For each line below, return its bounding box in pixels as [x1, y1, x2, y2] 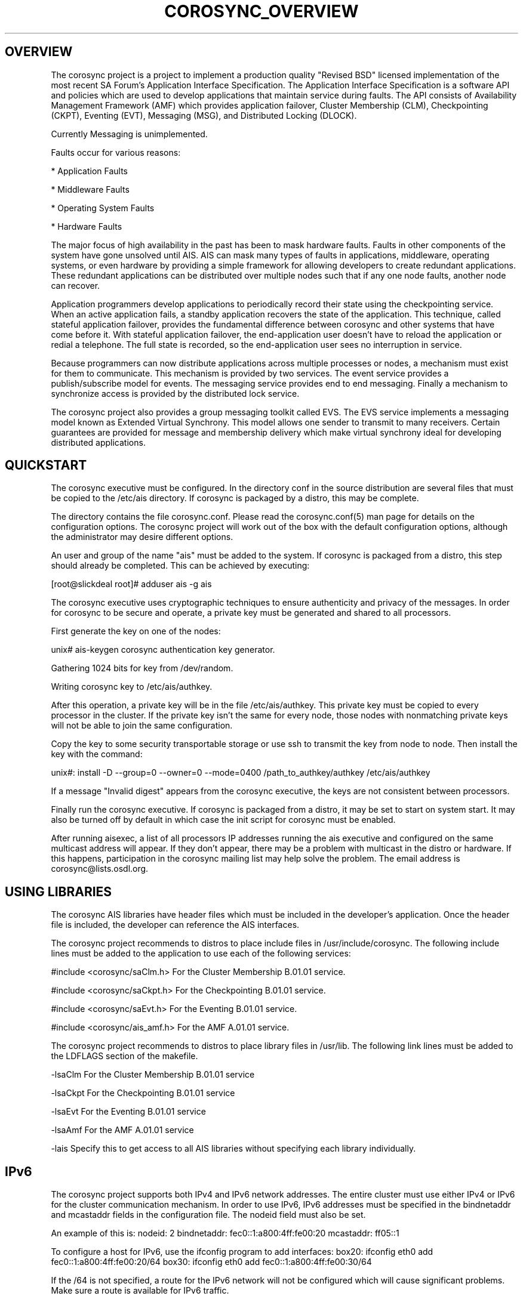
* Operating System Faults [51, 202, 155, 213]
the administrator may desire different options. [51, 532, 233, 542]
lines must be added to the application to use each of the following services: [51, 948, 351, 959]
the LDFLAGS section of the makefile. [51, 1051, 198, 1062]
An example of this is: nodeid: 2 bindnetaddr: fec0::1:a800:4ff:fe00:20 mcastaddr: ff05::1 [51, 1228, 399, 1239]
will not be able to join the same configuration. [51, 720, 233, 731]
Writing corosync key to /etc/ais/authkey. [51, 681, 213, 692]
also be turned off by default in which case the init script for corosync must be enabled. [51, 814, 396, 825]
